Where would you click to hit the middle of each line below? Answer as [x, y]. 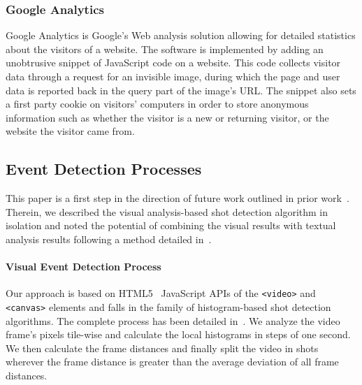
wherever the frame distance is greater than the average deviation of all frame [172, 362]
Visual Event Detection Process [84, 267]
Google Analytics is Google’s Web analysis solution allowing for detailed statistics [181, 35]
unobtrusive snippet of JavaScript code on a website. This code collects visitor [173, 63]
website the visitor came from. [70, 131]
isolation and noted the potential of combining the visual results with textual [171, 225]
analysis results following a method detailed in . [109, 239]
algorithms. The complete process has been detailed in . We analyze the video [173, 320]
